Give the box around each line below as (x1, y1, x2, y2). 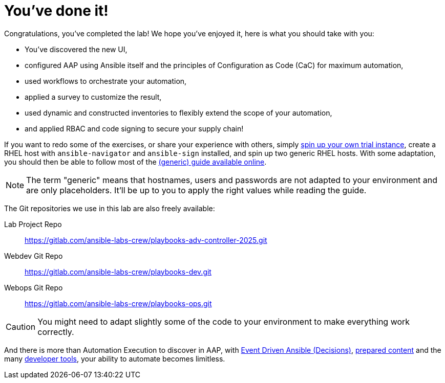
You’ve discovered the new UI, (25, 44, 128, 54)
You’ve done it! (4, 2, 109, 19)
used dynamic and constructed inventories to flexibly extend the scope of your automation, (25, 108, 332, 117)
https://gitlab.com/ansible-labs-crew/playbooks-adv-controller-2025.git (25, 235, 267, 244)
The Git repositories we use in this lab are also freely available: (4, 204, 215, 213)
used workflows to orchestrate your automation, (25, 76, 187, 85)
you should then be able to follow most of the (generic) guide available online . (4, 157, 267, 166)
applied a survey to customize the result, (25, 92, 162, 101)
